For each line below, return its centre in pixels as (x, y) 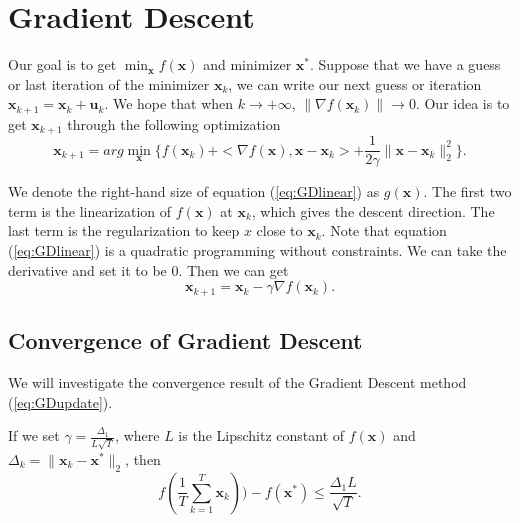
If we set (34, 435)
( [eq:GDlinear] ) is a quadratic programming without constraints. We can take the (257, 250)
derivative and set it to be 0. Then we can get (148, 269)
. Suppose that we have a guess (405, 64)
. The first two (467, 191)
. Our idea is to (462, 103)
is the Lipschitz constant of (261, 435)
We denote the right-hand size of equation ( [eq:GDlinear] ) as (194, 191)
